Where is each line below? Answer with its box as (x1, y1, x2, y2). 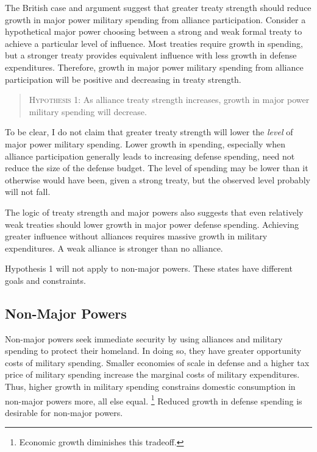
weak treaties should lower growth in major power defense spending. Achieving (5, 217, 299, 230)
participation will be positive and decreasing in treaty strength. (5, 72, 241, 85)
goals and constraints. (5, 274, 86, 286)
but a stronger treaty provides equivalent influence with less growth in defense (5, 49, 297, 62)
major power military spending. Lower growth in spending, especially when (5, 137, 285, 150)
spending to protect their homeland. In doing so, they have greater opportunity (5, 344, 302, 357)
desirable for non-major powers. (5, 406, 123, 418)
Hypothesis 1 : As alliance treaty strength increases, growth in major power (29, 93, 310, 106)
